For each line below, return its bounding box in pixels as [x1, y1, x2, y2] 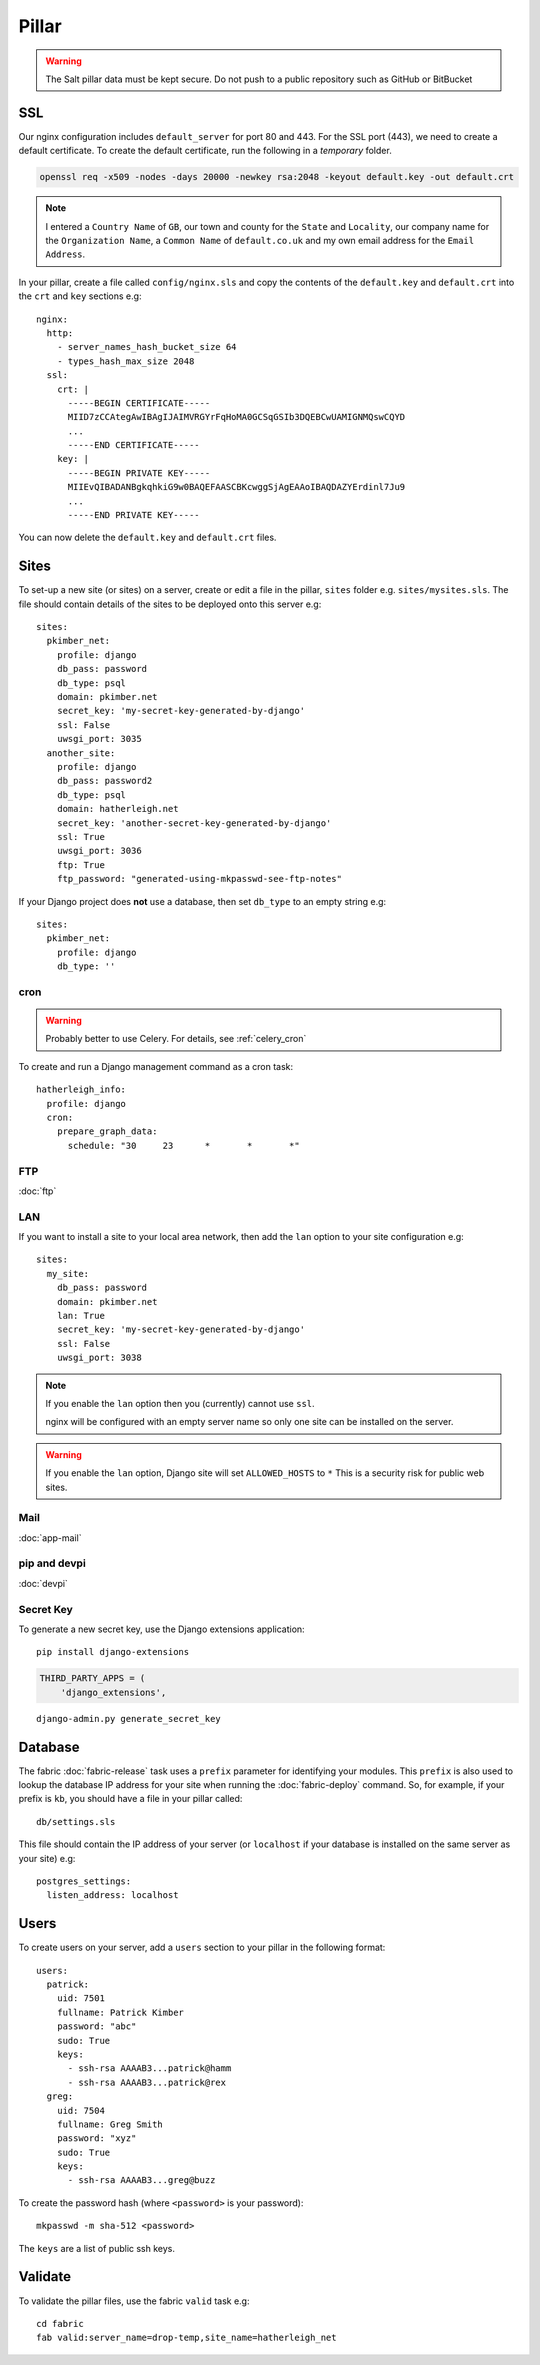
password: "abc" [56, 2021, 137, 2032]
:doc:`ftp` [18, 1185, 57, 1197]
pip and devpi [18, 1556, 87, 1570]
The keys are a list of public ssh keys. [18, 2242, 175, 2254]
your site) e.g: [18, 1852, 76, 1864]
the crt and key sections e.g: [18, 290, 142, 302]
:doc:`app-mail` [18, 1531, 82, 1544]
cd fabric [36, 2318, 84, 2329]
